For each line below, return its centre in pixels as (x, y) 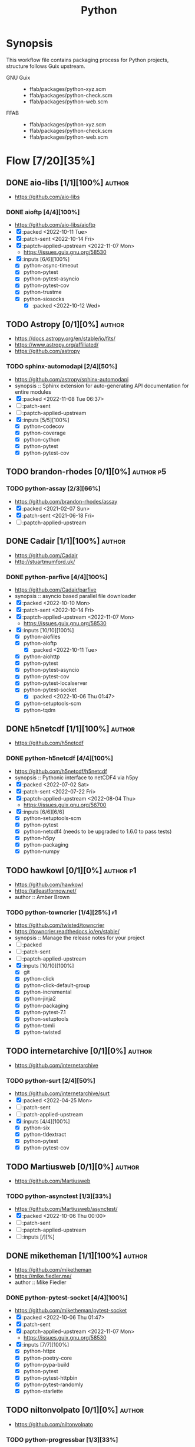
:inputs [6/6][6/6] (43, 812)
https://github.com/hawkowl (49, 884)
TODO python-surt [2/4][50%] (51, 1080)
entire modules (33, 392)
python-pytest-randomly (53, 1384)
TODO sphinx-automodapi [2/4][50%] (62, 367)
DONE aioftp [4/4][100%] (43, 212)
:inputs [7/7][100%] (46, 1345)
